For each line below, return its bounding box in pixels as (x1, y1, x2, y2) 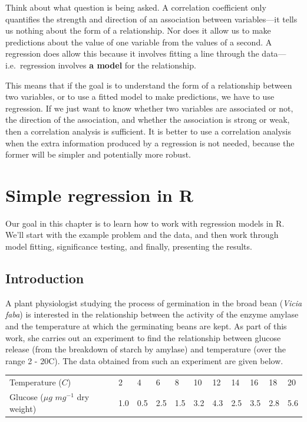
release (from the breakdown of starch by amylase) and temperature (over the (5, 343, 286, 355)
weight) (9, 402, 37, 414)
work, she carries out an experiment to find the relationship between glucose (5, 331, 281, 344)
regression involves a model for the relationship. (19, 58, 196, 71)
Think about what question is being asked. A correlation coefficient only (5, 1, 266, 13)
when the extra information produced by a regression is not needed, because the (5, 136, 295, 149)
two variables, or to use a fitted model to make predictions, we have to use (5, 90, 275, 103)
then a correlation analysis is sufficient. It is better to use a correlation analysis (5, 125, 291, 137)
